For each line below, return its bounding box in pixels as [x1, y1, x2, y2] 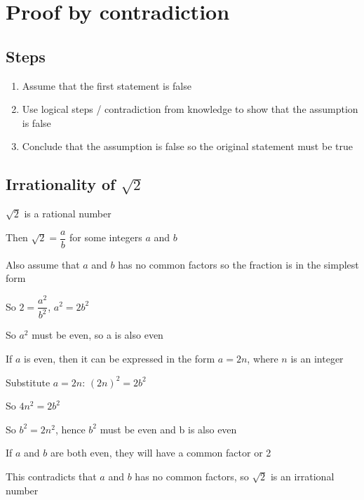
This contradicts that [6, 469, 97, 484]
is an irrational [270, 469, 335, 484]
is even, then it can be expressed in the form [24, 351, 215, 366]
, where [247, 351, 278, 366]
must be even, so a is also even [32, 327, 163, 342]
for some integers [69, 230, 142, 245]
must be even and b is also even [100, 421, 237, 436]
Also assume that [6, 257, 80, 271]
